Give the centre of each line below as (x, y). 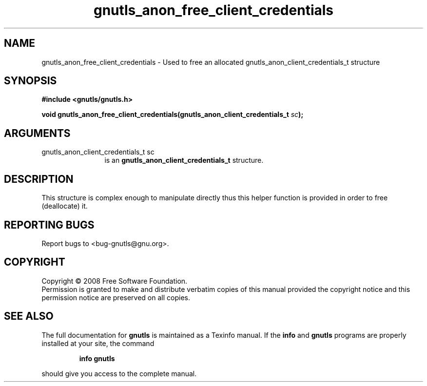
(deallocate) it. (65, 206)
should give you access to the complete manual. (119, 373)
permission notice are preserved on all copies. (116, 297)
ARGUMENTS (37, 133)
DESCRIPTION (39, 179)
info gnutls (97, 358)
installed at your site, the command (98, 343)
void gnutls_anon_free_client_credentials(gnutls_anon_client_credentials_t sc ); (173, 115)
